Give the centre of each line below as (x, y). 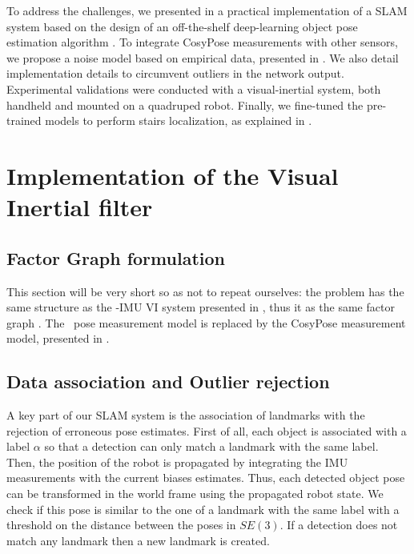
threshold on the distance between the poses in (121, 525)
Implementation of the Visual (173, 175)
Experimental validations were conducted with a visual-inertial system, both (194, 88)
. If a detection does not (339, 525)
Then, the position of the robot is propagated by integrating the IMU (177, 462)
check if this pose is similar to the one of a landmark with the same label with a (203, 509)
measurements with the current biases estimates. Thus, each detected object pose (206, 478)
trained (24, 120)
